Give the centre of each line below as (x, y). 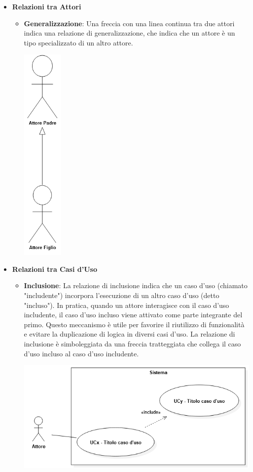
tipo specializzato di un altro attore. (78, 42)
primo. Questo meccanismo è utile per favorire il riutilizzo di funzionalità (134, 324)
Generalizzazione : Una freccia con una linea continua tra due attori (129, 23)
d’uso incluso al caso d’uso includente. (81, 353)
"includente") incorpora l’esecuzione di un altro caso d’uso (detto (122, 295)
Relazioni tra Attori (47, 6)
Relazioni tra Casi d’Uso (54, 269)
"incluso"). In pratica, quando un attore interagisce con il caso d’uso (126, 305)
